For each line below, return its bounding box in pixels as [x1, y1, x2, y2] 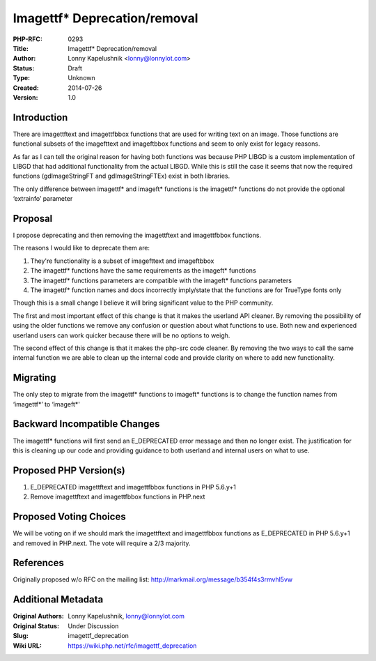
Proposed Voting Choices [13, 511, 126, 523]
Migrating [13, 372, 56, 383]
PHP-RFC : [13, 35, 43, 43]
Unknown [68, 74, 95, 82]
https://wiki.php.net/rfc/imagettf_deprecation [68, 641, 197, 650]
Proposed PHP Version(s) [13, 464, 125, 476]
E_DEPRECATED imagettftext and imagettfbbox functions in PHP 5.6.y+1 [30, 483, 236, 491]
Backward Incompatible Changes [13, 418, 160, 430]
